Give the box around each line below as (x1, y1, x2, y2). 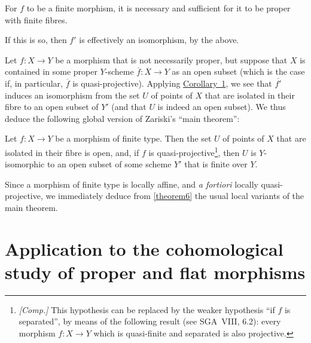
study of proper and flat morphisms (5, 259, 306, 284)
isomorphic (5, 158, 45, 170)
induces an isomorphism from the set (5, 88, 140, 101)
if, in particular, (5, 76, 63, 89)
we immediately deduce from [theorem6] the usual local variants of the (45, 189, 304, 202)
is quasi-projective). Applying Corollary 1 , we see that (72, 76, 272, 89)
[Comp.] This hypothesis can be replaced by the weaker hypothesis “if (19, 303, 275, 316)
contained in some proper (5, 65, 97, 78)
